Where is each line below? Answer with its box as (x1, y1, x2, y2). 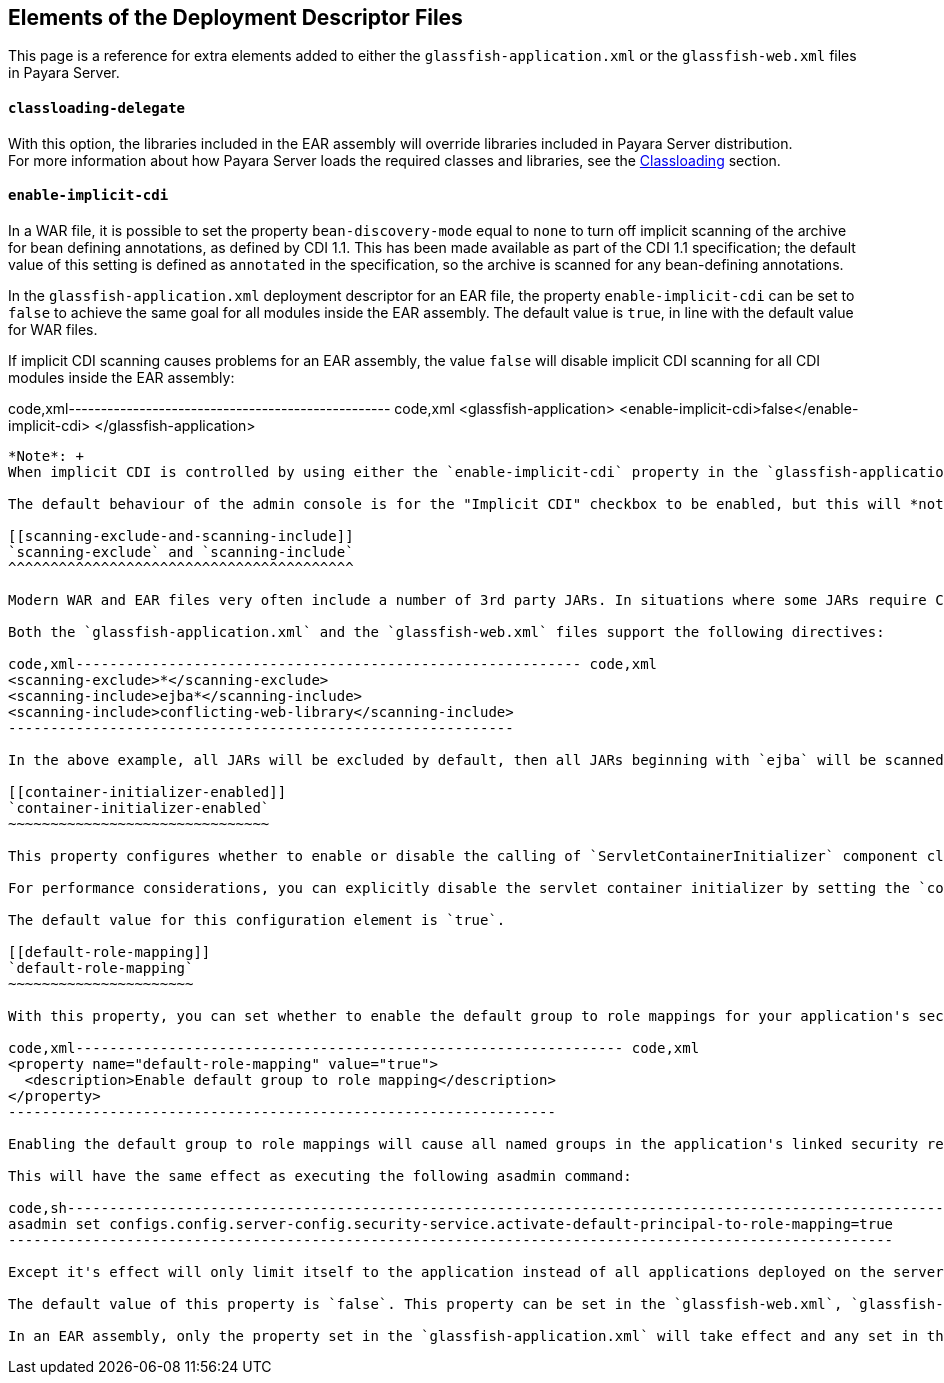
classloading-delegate (8, 100, 186, 117)
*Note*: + (8, 447, 84, 464)
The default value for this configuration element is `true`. (8, 911, 506, 928)
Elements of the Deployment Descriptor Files (8, 5, 463, 30)
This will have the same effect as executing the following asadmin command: (8, 1167, 632, 1184)
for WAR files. (8, 320, 98, 338)
